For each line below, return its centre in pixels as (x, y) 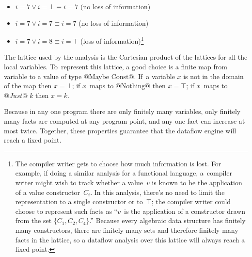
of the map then (28, 86)
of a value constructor (47, 192)
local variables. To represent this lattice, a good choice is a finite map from (116, 67)
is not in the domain (213, 76)
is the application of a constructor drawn (184, 211)
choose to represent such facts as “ (66, 211)
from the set (33, 220)
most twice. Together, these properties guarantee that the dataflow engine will (120, 130)
